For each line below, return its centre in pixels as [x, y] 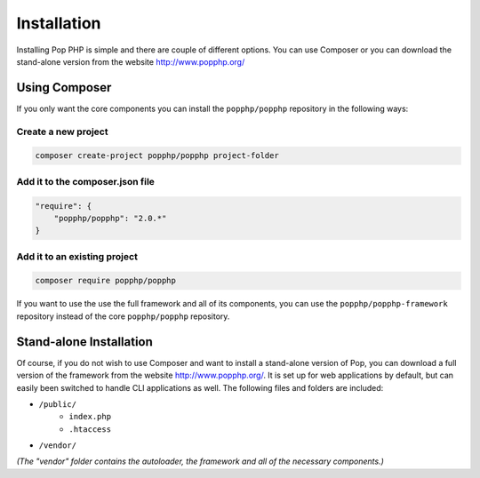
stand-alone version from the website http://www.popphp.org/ [131, 61]
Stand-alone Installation [84, 342]
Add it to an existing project [77, 256]
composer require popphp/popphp [106, 281]
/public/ [58, 404]
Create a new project [62, 131]
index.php [90, 417]
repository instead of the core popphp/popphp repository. [123, 316]
